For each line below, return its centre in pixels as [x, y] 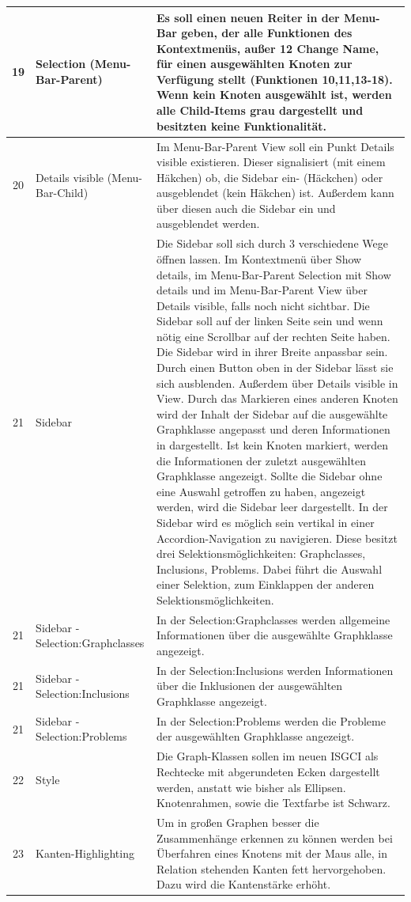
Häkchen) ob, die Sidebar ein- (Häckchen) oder [270, 177]
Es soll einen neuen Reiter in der [248, 17]
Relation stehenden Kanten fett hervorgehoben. [271, 868]
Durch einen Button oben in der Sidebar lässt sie [275, 368]
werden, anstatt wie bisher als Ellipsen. [251, 787]
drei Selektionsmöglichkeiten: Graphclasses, [261, 553]
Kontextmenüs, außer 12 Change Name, [268, 48]
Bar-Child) [62, 193]
